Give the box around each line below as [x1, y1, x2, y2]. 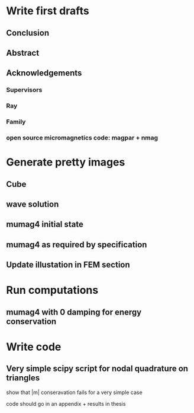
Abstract [6, 47, 40, 58]
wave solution [6, 199, 59, 209]
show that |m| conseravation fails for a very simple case [6, 389, 143, 396]
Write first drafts [6, 4, 90, 18]
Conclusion [6, 28, 50, 38]
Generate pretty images [6, 155, 125, 169]
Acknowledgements [6, 68, 82, 78]
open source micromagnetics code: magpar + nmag [6, 134, 159, 142]
